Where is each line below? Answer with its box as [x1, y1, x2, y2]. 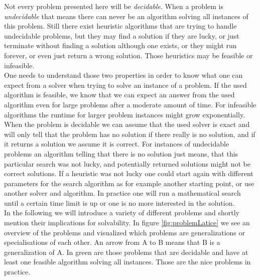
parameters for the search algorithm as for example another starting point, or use [4, 178, 254, 188]
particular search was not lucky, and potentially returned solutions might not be [4, 158, 250, 169]
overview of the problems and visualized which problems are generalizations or [4, 227, 245, 237]
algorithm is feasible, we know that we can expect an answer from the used [4, 89, 235, 100]
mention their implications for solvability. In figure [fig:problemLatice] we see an [4, 217, 250, 228]
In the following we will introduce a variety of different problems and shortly [4, 207, 239, 218]
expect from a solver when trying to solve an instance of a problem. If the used [4, 79, 247, 90]
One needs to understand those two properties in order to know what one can [4, 70, 243, 80]
